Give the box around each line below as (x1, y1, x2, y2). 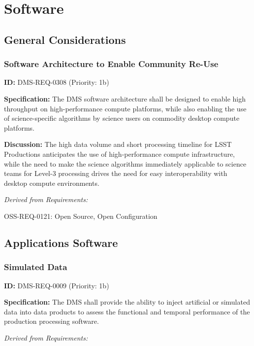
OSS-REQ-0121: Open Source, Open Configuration (4, 210, 158, 221)
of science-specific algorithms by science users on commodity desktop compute (4, 113, 240, 123)
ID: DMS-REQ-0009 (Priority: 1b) (4, 280, 109, 290)
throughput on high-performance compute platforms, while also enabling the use (4, 103, 247, 113)
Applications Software (4, 235, 118, 250)
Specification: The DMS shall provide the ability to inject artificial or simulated (4, 297, 250, 307)
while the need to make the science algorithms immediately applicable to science (4, 158, 247, 169)
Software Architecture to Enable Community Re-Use (4, 58, 219, 70)
